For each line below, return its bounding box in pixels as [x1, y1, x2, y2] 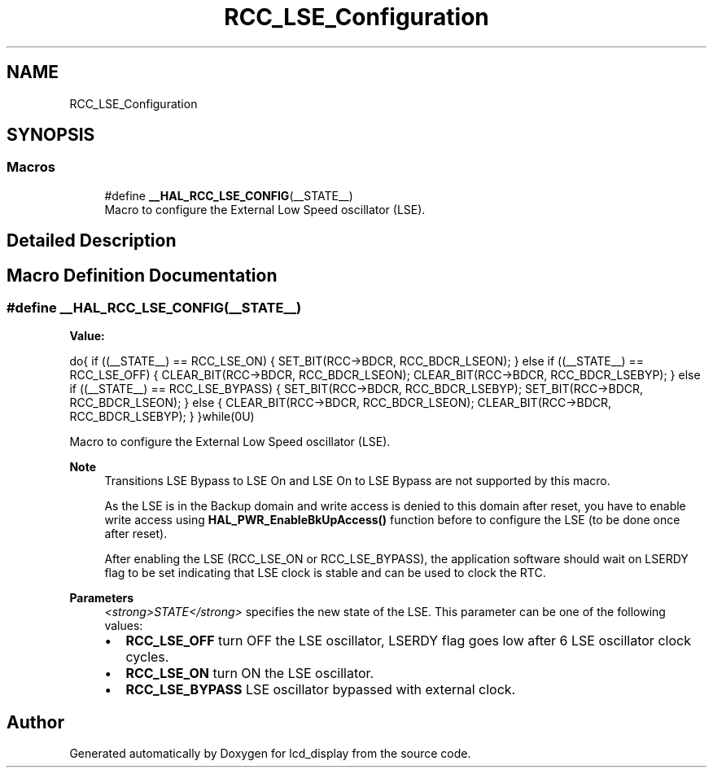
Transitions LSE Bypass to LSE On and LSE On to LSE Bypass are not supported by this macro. [104, 474, 610, 488]
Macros [7, 159, 55, 176]
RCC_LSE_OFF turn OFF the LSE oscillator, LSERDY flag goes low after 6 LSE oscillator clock [125, 632, 691, 649]
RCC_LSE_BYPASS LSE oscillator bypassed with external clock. [125, 681, 516, 698]
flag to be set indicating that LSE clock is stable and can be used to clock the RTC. [104, 566, 546, 580]
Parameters [69, 591, 134, 606]
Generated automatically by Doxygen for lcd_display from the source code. [69, 746, 471, 761]
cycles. [125, 649, 169, 666]
